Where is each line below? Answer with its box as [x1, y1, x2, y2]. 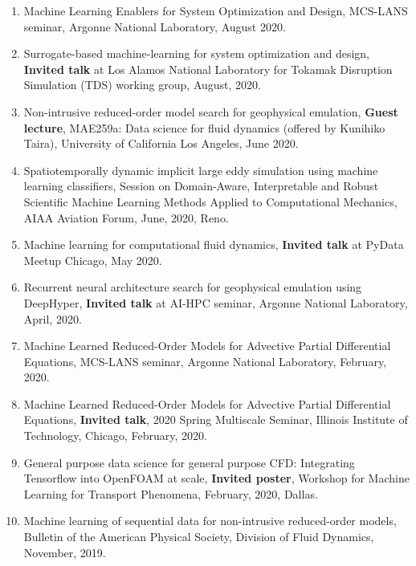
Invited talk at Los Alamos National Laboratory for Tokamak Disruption [23, 60, 393, 77]
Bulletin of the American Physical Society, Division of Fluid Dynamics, [23, 528, 374, 545]
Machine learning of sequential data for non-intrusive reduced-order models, [23, 512, 397, 529]
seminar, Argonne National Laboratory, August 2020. [23, 18, 286, 35]
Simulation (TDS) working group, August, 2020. [23, 76, 261, 93]
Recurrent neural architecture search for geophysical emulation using [23, 279, 362, 295]
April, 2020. [23, 310, 82, 327]
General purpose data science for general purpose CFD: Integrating [23, 454, 355, 470]
